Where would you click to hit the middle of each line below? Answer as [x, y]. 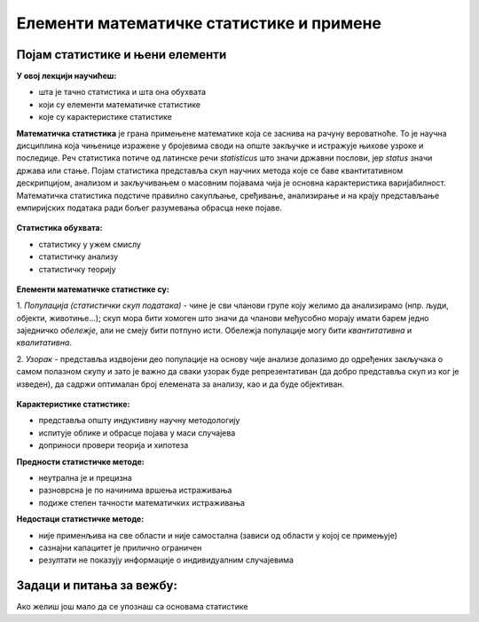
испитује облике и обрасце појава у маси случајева [137, 433]
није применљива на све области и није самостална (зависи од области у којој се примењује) [218, 535]
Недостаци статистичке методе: [80, 519]
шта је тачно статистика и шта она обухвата [122, 92]
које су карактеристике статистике [105, 117]
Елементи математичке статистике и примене [199, 23]
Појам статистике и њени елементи [122, 55]
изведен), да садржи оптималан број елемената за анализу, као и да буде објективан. [181, 384]
